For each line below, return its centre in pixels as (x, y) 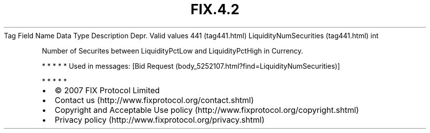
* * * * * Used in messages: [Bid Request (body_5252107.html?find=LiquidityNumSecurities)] (191, 66)
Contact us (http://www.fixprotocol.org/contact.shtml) (154, 100)
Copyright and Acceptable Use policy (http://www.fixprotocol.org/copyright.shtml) (207, 110)
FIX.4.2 (215, 9)
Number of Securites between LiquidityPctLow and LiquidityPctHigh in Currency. (173, 51)
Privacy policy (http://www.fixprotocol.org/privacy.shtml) (160, 120)
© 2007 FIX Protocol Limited (107, 90)
